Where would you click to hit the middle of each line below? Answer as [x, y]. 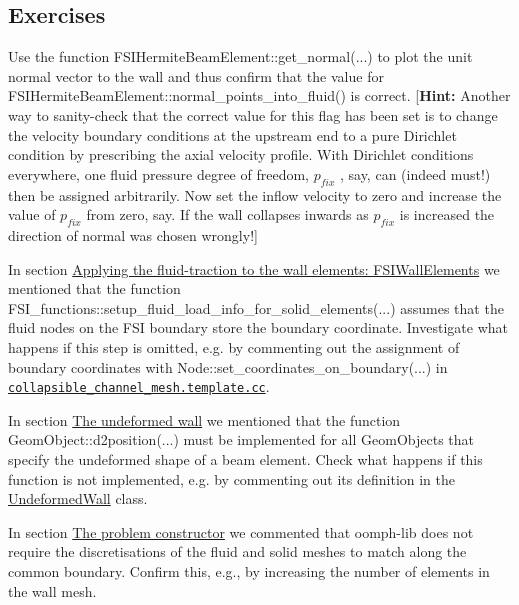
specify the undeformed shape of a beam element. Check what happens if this [245, 458]
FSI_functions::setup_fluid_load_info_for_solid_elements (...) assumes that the [256, 307]
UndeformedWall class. [78, 498]
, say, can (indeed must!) [415, 173]
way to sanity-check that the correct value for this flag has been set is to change [253, 114]
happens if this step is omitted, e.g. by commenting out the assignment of [234, 346]
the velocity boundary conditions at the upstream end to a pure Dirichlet [232, 134]
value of [32, 214]
